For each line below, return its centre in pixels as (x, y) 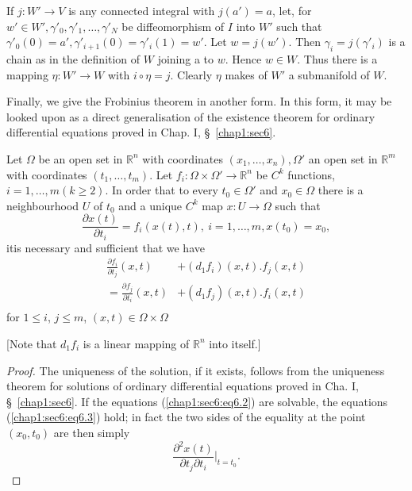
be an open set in (81, 158)
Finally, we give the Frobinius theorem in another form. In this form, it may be (199, 101)
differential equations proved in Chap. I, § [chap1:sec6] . (141, 132)
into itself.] (235, 343)
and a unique (150, 205)
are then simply (92, 432)
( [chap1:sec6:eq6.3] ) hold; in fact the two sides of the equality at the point (186, 417)
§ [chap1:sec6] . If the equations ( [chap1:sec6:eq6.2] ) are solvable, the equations (197, 401)
